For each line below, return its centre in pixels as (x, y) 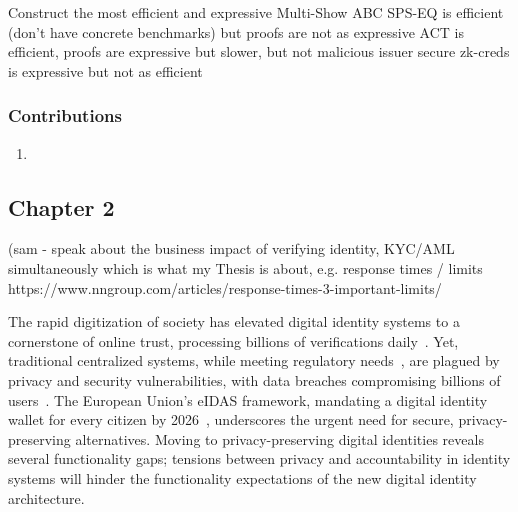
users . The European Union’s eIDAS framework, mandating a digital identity (248, 399)
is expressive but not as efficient (105, 70)
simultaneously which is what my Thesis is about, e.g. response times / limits (245, 267)
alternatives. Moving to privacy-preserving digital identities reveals (279, 438)
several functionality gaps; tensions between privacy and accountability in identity (259, 458)
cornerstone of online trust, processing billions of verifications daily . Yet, (233, 340)
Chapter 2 (61, 206)
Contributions (65, 115)
